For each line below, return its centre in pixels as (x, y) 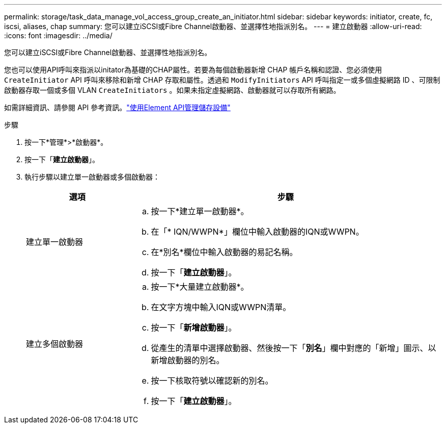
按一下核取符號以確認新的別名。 (212, 381)
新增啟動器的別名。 (188, 360)
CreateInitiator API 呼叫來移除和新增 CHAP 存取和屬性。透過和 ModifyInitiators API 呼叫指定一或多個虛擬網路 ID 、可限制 (222, 80)
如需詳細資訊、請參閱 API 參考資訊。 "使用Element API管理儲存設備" (117, 107)
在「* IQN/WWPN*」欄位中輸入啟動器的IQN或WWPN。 (257, 232)
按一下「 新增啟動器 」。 (194, 328)
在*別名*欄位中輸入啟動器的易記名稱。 (224, 252)
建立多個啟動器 (55, 344)
